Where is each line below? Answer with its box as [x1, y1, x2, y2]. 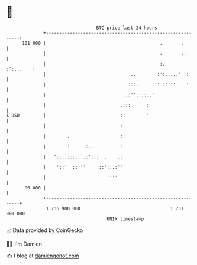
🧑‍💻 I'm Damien [6, 240, 43, 247]
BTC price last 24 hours [96, 25, 158, 31]
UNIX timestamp [106, 215, 144, 222]
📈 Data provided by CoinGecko [6, 227, 83, 234]
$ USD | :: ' [6, 112, 150, 119]
